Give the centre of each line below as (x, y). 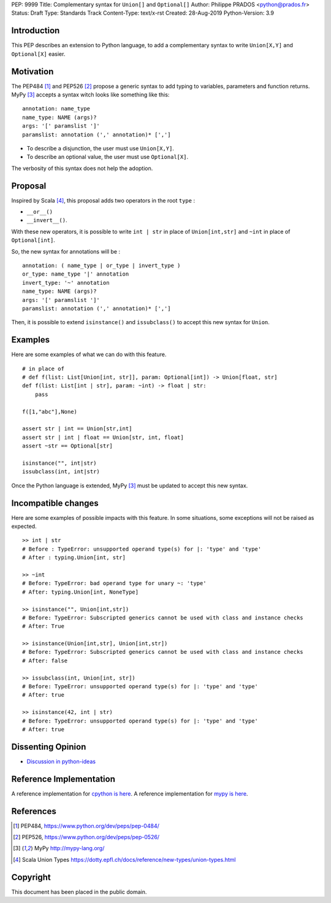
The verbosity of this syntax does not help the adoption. (82, 168)
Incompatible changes (55, 503)
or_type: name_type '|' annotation (76, 274)
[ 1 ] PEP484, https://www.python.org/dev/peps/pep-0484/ (86, 826)
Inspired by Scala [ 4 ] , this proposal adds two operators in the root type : (103, 200)
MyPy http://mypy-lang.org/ (69, 848)
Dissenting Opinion (49, 747)
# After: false (45, 661)
